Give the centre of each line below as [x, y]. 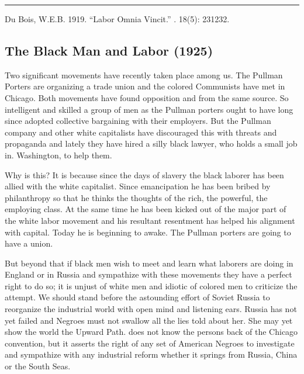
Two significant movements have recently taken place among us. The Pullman [144, 75]
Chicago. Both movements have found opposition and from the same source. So [147, 97]
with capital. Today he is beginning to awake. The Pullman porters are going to [148, 232]
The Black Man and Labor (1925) [109, 50]
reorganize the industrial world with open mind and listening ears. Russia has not [151, 309]
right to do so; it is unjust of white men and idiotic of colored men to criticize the [151, 285]
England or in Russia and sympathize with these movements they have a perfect [148, 274]
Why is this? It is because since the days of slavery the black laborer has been [144, 174]
